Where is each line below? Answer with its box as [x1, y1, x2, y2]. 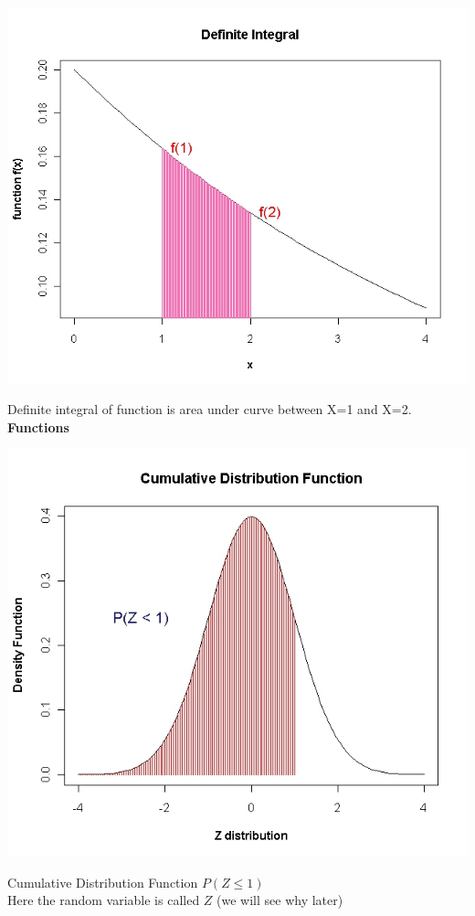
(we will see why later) [216, 890, 343, 910]
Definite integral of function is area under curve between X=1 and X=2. [7, 399, 412, 419]
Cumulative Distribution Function [7, 872, 198, 891]
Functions [7, 417, 69, 436]
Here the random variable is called [7, 890, 200, 910]
